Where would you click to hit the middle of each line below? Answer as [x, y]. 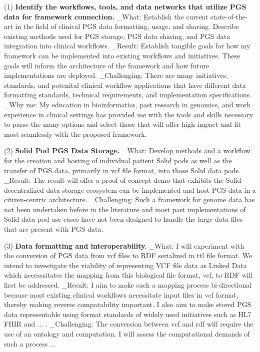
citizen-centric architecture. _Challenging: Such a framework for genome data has [129, 199]
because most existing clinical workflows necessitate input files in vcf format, [121, 294]
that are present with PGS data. [54, 229]
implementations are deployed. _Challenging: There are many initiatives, [116, 75]
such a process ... [30, 343]
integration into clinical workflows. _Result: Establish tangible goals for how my [127, 46]
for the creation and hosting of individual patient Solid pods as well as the [118, 160]
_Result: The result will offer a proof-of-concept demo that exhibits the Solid [123, 180]
